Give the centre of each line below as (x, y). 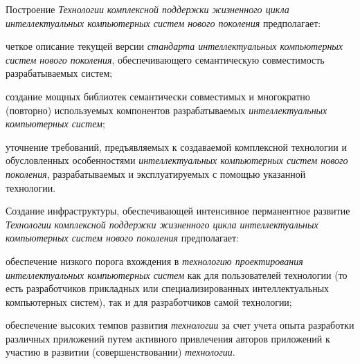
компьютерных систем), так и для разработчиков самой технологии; (149, 301)
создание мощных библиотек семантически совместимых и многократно (158, 96)
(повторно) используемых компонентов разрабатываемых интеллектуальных (166, 110)
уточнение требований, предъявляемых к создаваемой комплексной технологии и (176, 146)
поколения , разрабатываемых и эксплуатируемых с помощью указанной (156, 173)
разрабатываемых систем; (59, 73)
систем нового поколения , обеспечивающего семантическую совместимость (165, 59)
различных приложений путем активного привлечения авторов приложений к (168, 338)
